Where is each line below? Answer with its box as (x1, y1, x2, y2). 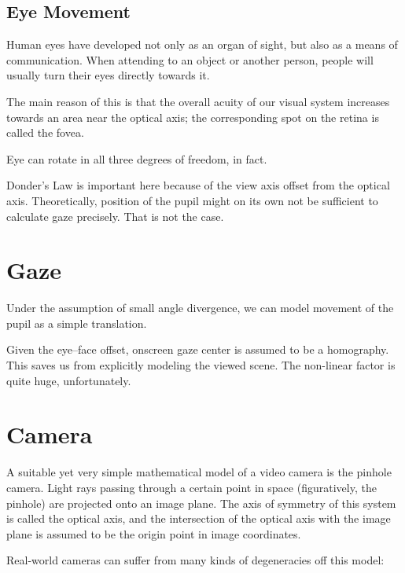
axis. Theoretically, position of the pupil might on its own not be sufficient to (6, 192, 378, 208)
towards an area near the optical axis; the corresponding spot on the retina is (6, 108, 379, 125)
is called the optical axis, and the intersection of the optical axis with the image (6, 510, 391, 527)
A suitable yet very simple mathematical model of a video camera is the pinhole (6, 464, 392, 480)
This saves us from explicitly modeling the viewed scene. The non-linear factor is (6, 357, 396, 373)
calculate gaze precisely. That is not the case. (6, 208, 224, 224)
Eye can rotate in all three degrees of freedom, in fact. (6, 150, 267, 167)
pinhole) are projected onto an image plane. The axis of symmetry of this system (6, 494, 396, 511)
